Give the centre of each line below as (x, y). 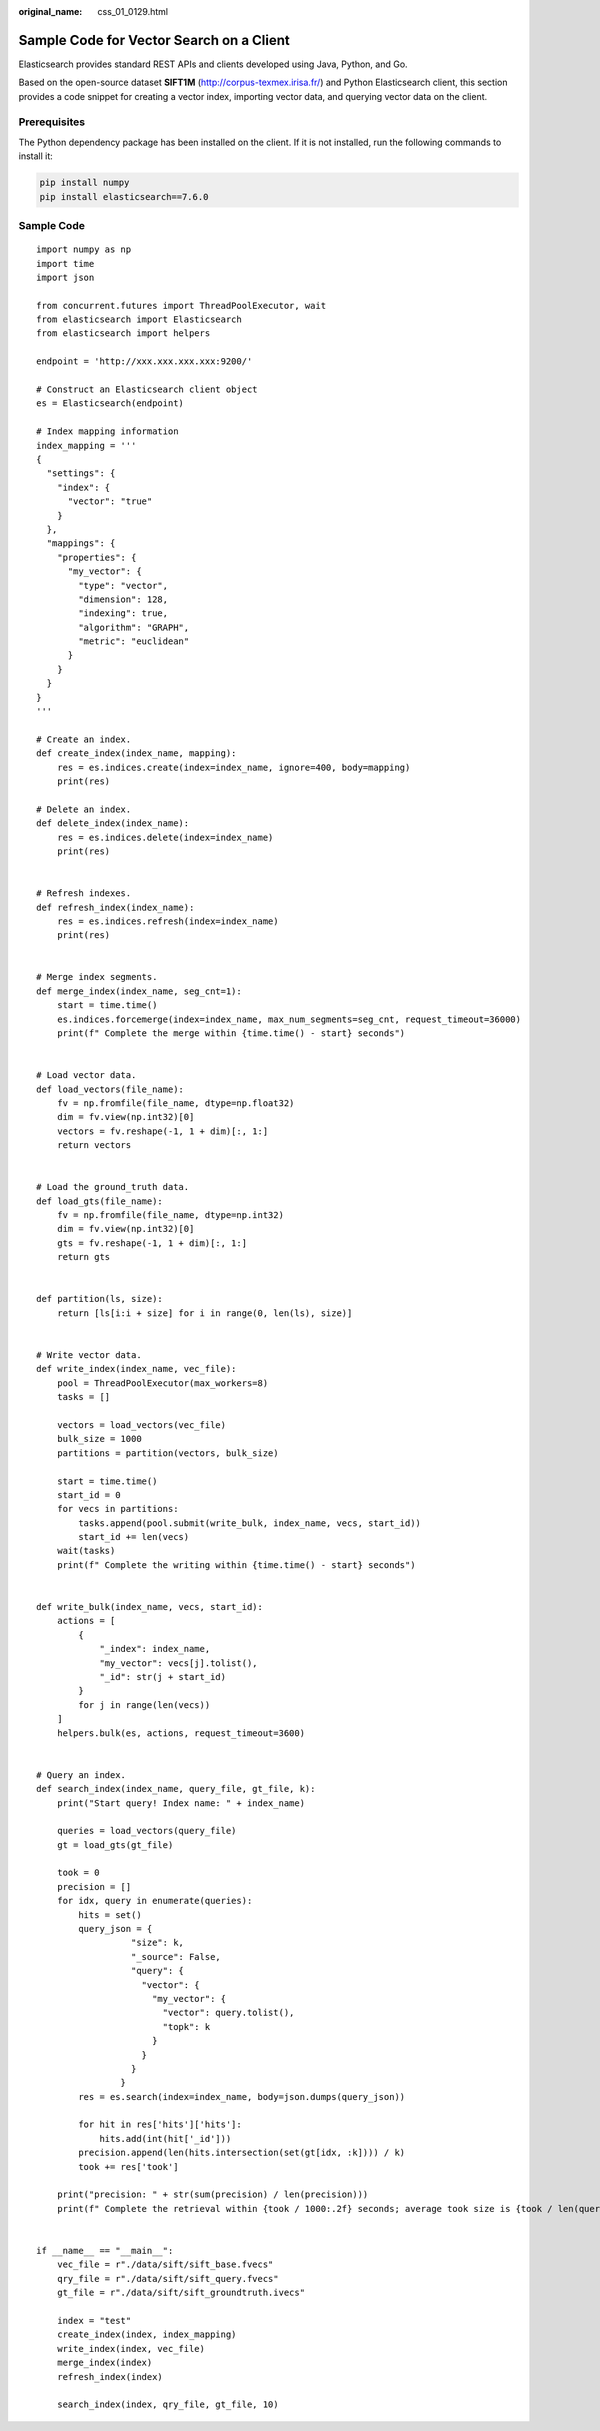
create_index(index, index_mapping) (146, 2334)
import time (65, 263)
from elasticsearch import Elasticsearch (139, 319)
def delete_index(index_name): (113, 823)
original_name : (50, 11)
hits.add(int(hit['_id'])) (165, 2138)
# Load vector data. (86, 1075)
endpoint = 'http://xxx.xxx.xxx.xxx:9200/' (144, 361)
